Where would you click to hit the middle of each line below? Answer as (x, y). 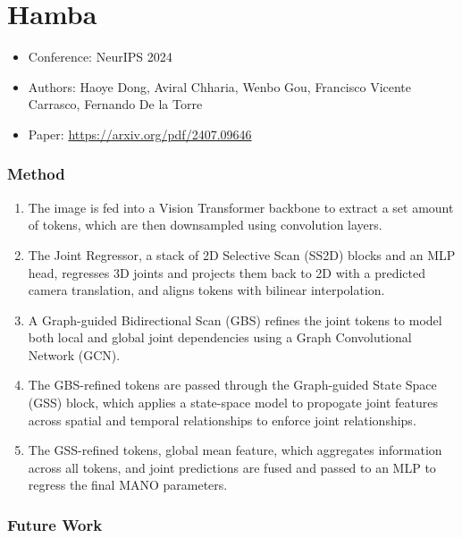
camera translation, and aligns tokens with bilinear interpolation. (206, 290)
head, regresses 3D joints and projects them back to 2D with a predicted (227, 272)
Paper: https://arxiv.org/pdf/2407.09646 (140, 134)
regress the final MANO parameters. (128, 485)
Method (36, 174)
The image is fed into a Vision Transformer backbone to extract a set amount (241, 207)
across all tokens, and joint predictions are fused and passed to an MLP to (232, 467)
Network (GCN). (74, 354)
